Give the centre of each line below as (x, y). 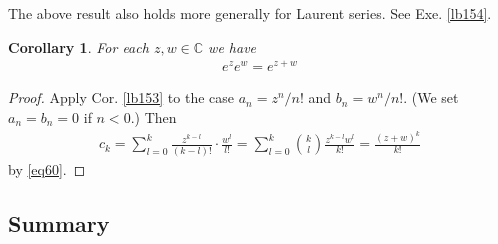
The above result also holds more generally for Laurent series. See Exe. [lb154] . (250, 13)
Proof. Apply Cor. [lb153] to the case (121, 97)
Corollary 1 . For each (78, 46)
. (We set (431, 97)
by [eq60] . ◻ (47, 168)
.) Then (153, 116)
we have (232, 46)
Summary (59, 222)
